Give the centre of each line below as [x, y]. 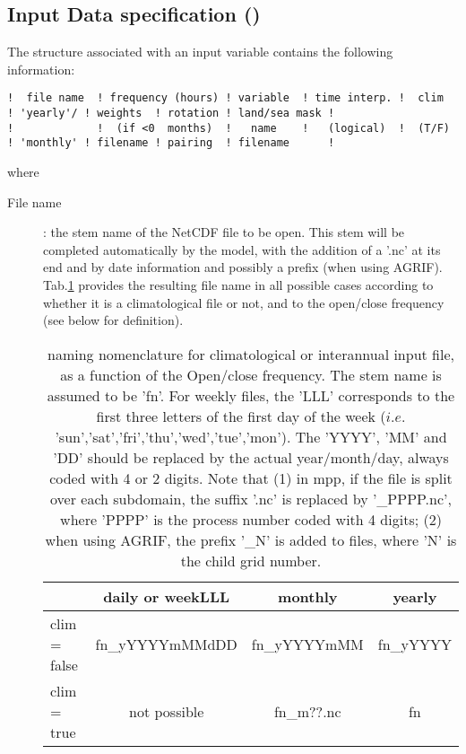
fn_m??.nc [307, 711]
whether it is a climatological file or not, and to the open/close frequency [244, 302]
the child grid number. [251, 560]
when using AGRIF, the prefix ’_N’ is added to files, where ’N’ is [251, 539]
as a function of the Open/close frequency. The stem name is [251, 374]
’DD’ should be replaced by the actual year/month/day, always [251, 457]
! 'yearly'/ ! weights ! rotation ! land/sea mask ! [171, 114]
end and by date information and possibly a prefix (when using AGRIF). [243, 267]
